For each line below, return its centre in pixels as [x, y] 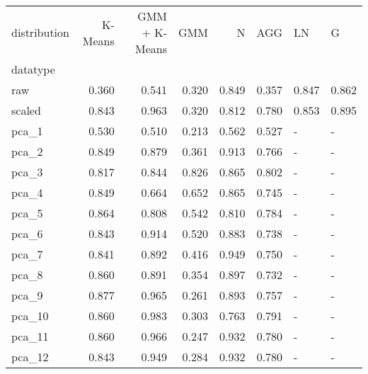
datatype [33, 69]
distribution [40, 32]
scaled [26, 110]
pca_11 [30, 336]
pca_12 [30, 357]
